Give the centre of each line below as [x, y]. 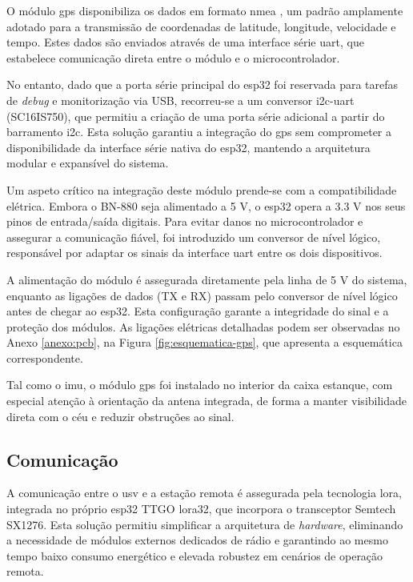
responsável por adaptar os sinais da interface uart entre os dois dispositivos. [194, 253]
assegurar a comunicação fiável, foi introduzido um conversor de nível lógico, [194, 237]
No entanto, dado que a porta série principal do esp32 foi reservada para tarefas [202, 84]
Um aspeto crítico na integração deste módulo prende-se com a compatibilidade [202, 189]
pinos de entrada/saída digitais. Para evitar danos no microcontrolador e [185, 221]
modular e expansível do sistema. [88, 163]
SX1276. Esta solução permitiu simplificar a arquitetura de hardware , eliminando [205, 524]
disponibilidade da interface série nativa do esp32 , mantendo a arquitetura [188, 147]
